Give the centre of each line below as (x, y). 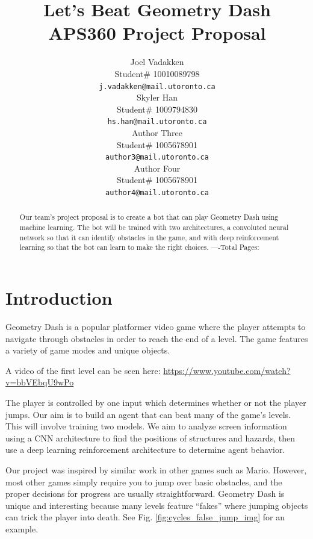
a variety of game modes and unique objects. (88, 350)
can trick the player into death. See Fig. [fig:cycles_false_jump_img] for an (145, 517)
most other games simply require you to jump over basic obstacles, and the (144, 481)
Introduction (59, 298)
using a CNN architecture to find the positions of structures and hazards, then (150, 438)
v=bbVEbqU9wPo (40, 382)
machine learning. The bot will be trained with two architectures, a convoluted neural (154, 227)
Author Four (157, 168)
